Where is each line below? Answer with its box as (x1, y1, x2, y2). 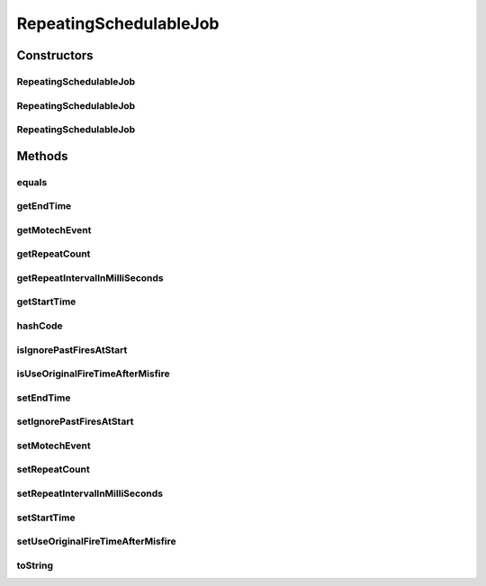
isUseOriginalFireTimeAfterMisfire (16, 367, 170, 380)
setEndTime (16, 392, 71, 404)
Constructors (16, 48, 94, 63)
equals (16, 176, 48, 188)
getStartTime (16, 295, 76, 308)
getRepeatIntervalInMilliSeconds (16, 271, 164, 284)
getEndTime (16, 200, 72, 212)
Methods (16, 149, 68, 164)
